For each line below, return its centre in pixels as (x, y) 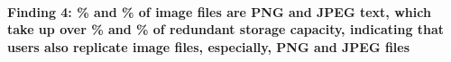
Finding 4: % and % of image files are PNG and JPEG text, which (219, 11)
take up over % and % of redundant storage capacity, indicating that (226, 29)
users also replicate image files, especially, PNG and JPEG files (209, 46)
